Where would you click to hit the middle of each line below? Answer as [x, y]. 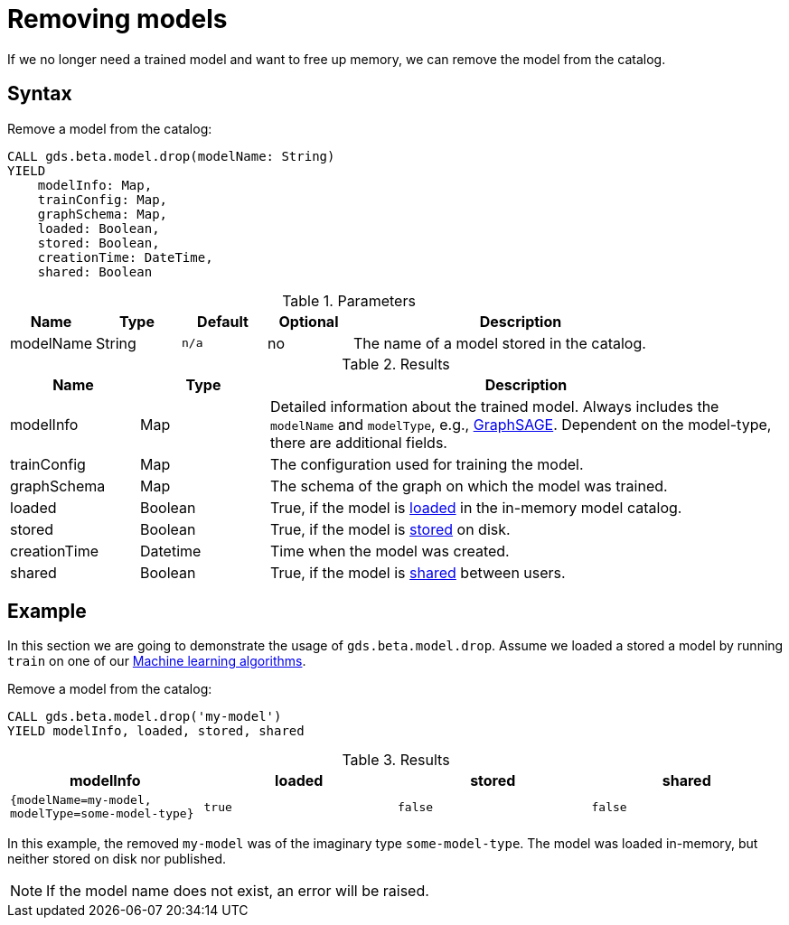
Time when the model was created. [390, 551]
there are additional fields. [358, 442]
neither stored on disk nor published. [117, 859]
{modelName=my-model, [81, 800]
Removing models [117, 19]
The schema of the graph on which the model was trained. [469, 486]
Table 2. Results [396, 364]
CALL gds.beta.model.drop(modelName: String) [171, 156]
